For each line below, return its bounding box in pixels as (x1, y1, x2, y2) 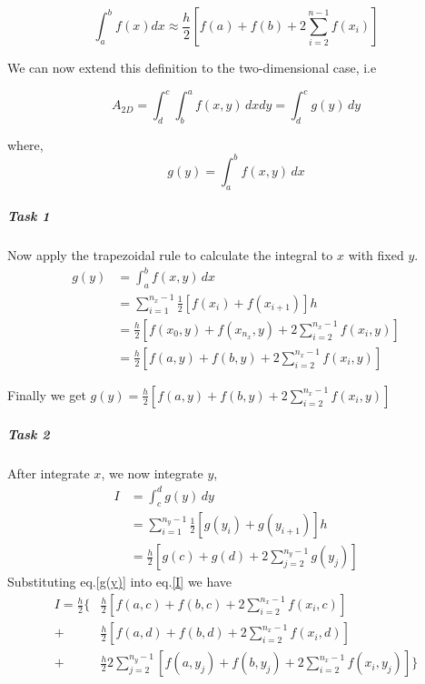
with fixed (348, 246, 404, 265)
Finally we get (7, 385, 86, 404)
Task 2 (7, 425, 50, 444)
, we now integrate (101, 464, 203, 483)
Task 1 (7, 206, 50, 226)
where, (7, 135, 44, 154)
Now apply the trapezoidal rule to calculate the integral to (7, 246, 333, 265)
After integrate (7, 464, 90, 483)
